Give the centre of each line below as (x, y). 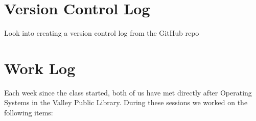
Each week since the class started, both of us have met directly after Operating (128, 92)
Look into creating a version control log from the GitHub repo (102, 33)
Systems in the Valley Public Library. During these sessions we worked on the (126, 102)
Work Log (40, 68)
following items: (29, 113)
